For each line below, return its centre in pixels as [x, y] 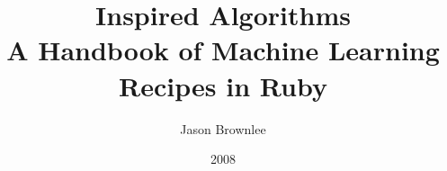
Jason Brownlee [223, 128]
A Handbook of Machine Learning [223, 50]
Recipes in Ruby [223, 85]
